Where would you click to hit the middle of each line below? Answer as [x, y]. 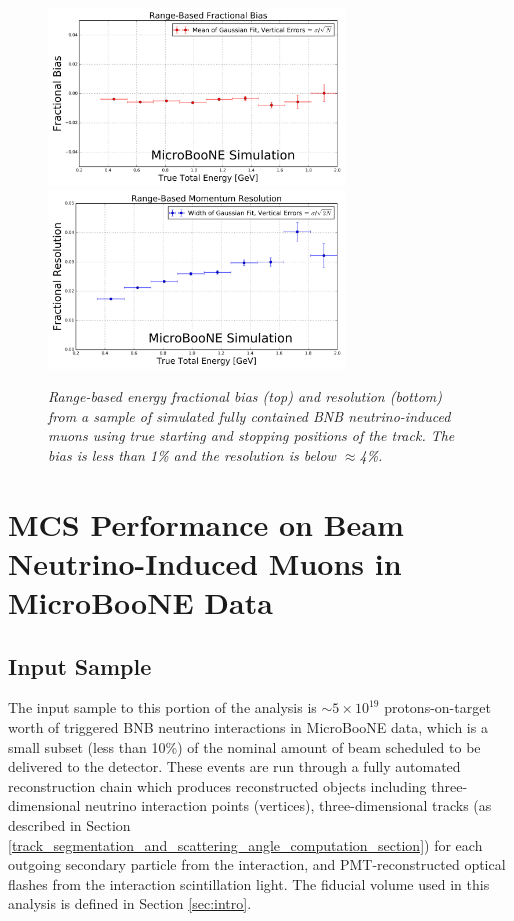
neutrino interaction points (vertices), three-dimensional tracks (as [288, 805]
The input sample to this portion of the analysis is [162, 707]
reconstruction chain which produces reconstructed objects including [217, 785]
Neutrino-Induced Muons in [205, 562]
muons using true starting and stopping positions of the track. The [251, 435]
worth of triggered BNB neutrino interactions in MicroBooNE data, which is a [248, 727]
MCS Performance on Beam [206, 523]
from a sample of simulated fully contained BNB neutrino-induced [249, 415]
